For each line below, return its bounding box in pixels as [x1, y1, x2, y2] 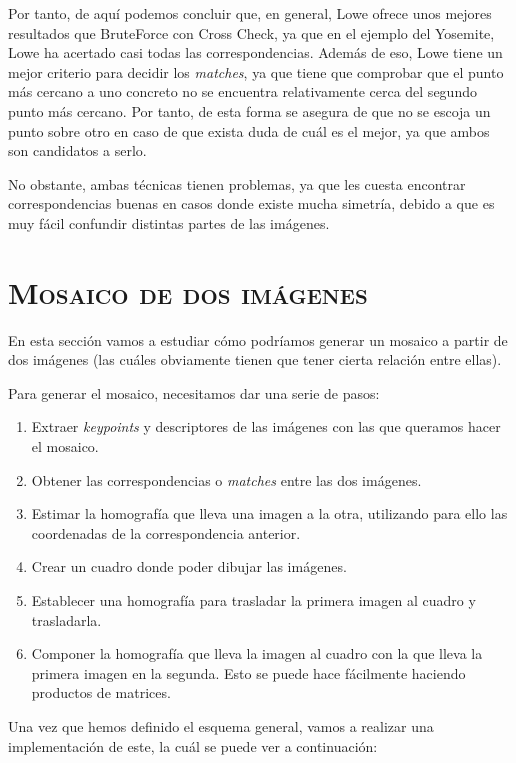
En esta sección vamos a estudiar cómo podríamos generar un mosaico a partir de [8, 329, 508, 350]
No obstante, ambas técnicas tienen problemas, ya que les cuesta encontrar [8, 173, 466, 194]
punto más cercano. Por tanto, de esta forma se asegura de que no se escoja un [8, 100, 491, 121]
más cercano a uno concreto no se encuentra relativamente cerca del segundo [8, 81, 477, 102]
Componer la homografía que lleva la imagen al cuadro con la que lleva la [31, 643, 483, 664]
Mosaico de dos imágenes [8, 271, 368, 312]
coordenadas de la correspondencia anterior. [31, 522, 301, 543]
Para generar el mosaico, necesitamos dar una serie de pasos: [8, 382, 380, 403]
